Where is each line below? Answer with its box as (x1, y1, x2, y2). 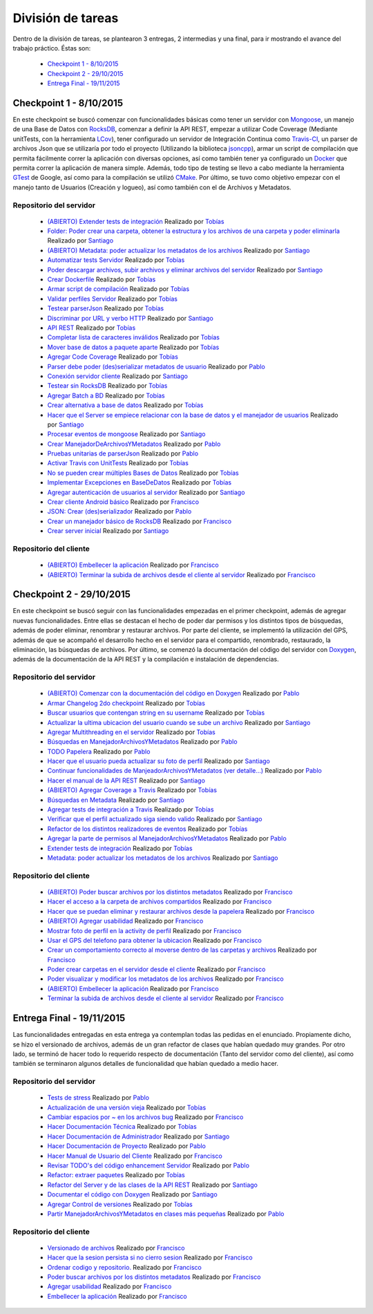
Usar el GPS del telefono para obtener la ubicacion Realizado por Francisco (47, 936, 262, 944)
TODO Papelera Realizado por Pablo (47, 747, 151, 755)
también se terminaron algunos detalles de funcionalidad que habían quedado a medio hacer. (12, 1060, 279, 1068)
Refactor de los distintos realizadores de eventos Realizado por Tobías (47, 825, 248, 833)
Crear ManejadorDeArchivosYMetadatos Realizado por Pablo (47, 440, 221, 448)
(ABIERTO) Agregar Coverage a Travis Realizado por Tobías (47, 786, 218, 794)
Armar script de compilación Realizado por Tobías (47, 285, 190, 293)
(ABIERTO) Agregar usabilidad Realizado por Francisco (47, 917, 204, 926)
